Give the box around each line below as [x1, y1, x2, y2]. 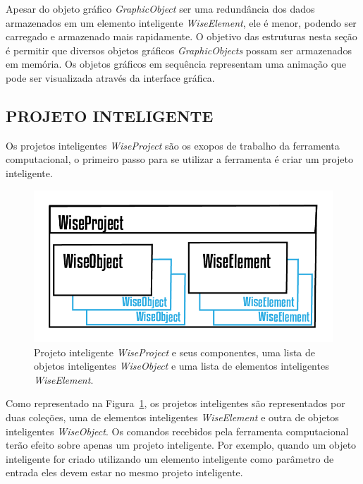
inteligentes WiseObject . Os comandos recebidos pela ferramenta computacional [6, 423, 349, 438]
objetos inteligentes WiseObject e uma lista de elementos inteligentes [34, 358, 329, 373]
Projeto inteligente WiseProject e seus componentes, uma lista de [34, 344, 316, 359]
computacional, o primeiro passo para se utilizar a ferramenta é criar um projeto [6, 152, 353, 167]
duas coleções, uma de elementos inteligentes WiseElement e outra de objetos [6, 409, 339, 424]
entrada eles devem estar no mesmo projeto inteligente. [6, 465, 243, 480]
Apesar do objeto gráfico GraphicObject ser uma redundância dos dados [6, 1, 315, 16]
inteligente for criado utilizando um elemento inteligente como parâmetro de [6, 451, 334, 466]
